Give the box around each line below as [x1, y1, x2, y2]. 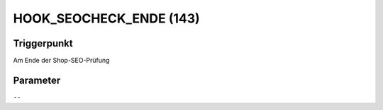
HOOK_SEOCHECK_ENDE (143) [13, 11, 200, 26]
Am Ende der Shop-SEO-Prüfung [13, 56, 110, 65]
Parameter [13, 74, 61, 86]
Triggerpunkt [13, 37, 74, 49]
